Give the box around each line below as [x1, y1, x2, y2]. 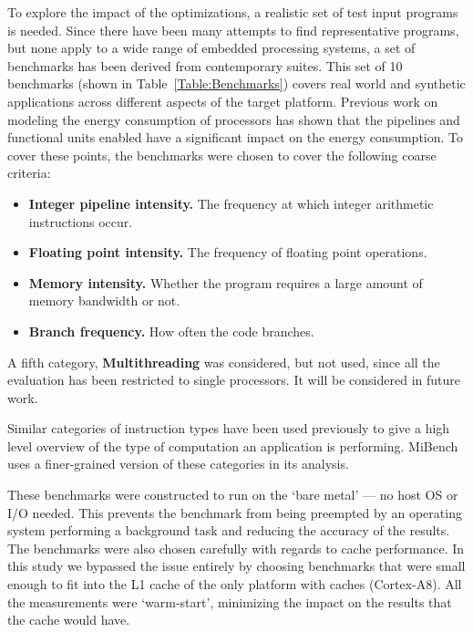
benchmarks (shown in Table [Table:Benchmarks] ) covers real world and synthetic [7, 74, 466, 93]
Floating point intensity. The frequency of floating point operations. [28, 243, 427, 262]
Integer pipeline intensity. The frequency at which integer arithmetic [28, 193, 434, 212]
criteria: [7, 163, 51, 182]
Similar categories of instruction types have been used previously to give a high [7, 419, 450, 438]
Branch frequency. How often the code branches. [28, 321, 314, 340]
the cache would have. [7, 610, 130, 629]
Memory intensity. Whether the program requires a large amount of [28, 273, 423, 292]
